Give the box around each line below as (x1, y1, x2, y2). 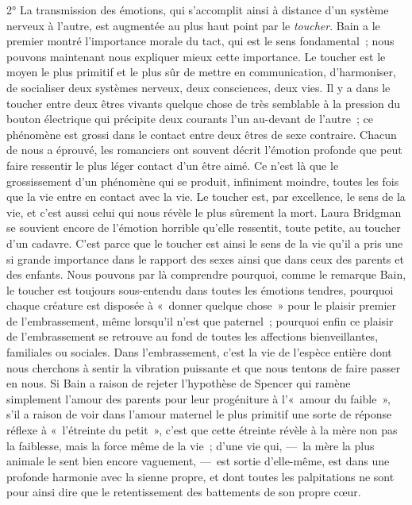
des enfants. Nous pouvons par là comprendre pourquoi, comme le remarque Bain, (6, 266, 406, 283)
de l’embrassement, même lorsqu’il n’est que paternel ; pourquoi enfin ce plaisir (6, 312, 394, 329)
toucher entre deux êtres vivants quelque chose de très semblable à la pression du (6, 94, 401, 111)
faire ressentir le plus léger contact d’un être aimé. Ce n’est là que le (6, 156, 339, 173)
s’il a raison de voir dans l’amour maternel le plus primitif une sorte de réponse (6, 406, 392, 422)
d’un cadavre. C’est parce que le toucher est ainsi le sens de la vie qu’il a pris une (6, 234, 403, 251)
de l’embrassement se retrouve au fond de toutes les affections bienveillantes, (6, 328, 379, 345)
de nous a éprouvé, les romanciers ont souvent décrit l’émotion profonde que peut (6, 141, 402, 158)
